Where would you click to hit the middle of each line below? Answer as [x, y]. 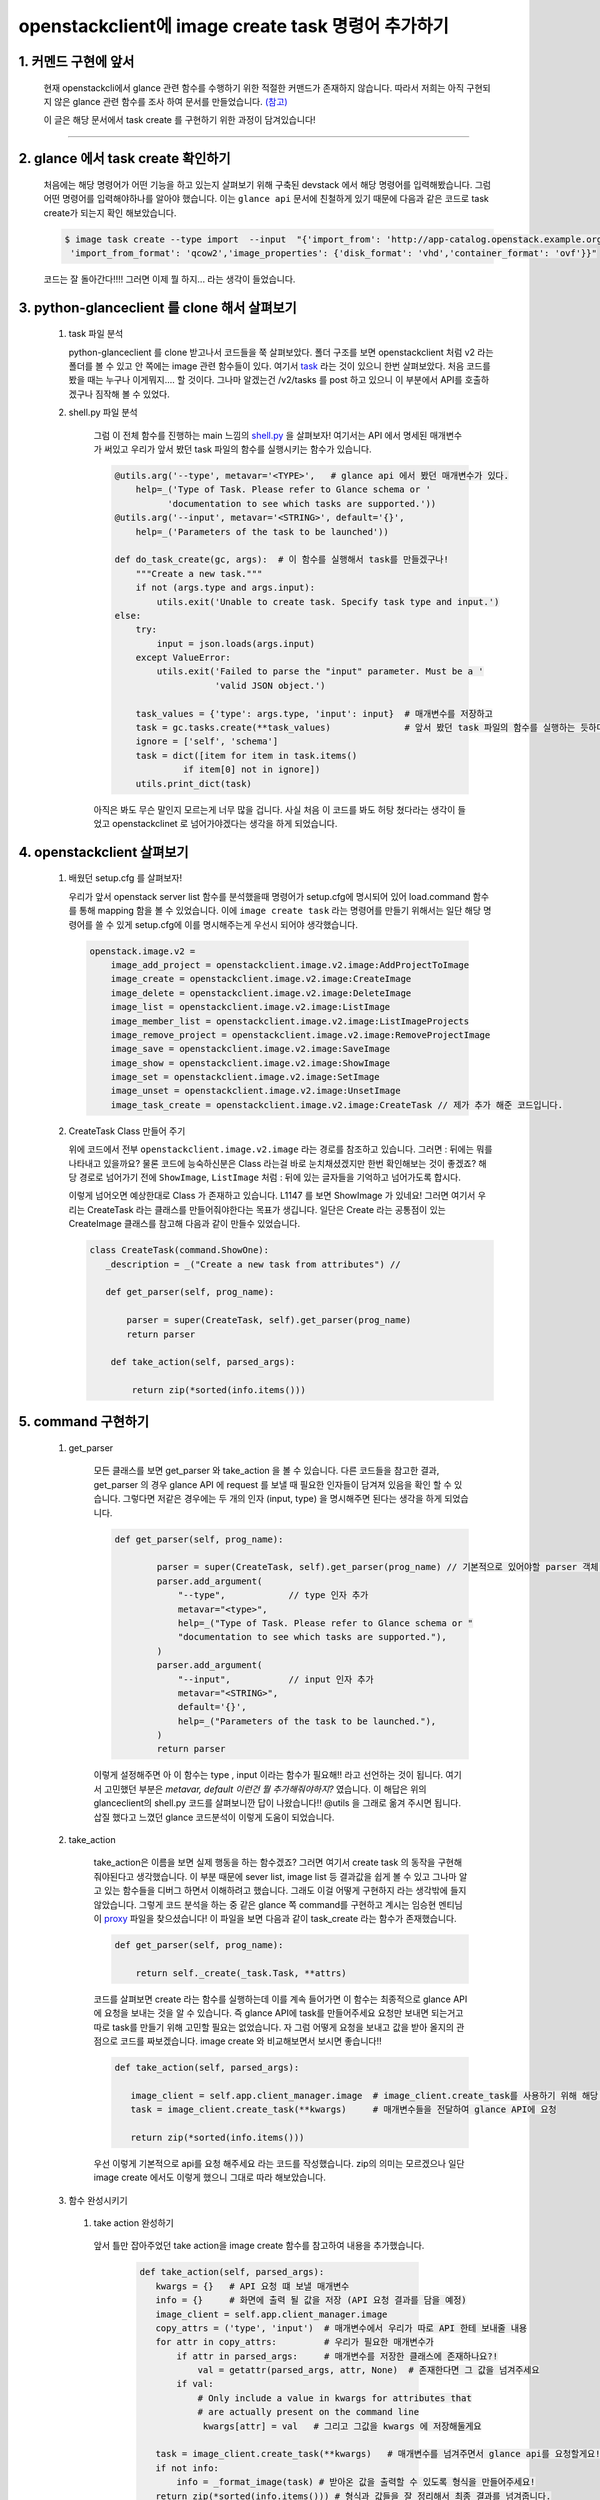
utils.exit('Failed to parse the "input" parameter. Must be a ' [320, 671]
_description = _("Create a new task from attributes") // [253, 1264]
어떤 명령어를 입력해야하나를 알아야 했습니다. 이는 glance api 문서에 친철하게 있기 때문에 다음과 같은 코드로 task [266, 199]
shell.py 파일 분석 [103, 412]
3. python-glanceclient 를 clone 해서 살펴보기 [157, 307]
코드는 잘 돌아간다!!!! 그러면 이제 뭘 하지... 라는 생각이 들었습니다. [169, 279]
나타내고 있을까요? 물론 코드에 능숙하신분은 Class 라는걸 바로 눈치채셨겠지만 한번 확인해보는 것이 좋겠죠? [272, 1163]
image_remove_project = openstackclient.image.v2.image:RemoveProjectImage [300, 1034]
